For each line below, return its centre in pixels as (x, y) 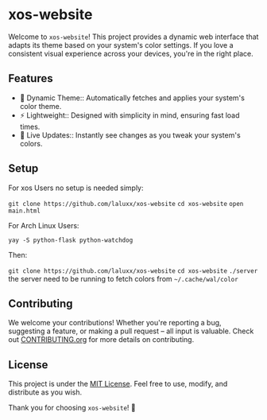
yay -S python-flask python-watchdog (71, 240)
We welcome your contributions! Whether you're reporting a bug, (115, 323)
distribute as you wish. (45, 392)
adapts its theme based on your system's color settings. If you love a (121, 45)
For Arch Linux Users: (44, 225)
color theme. (41, 106)
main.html (25, 211)
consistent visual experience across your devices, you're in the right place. (131, 53)
